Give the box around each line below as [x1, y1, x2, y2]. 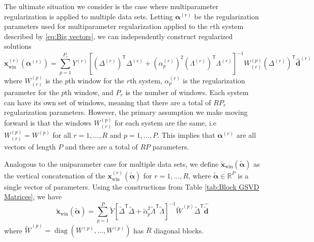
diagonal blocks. [154, 225, 204, 235]
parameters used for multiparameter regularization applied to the [4, 21, 208, 32]
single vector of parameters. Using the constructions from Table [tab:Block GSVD [4, 181, 260, 192]
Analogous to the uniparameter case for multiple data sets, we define [4, 158, 219, 169]
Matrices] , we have [4, 191, 62, 202]
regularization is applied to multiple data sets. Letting [4, 11, 173, 21]
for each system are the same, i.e [115, 117, 216, 128]
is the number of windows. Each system [125, 87, 249, 98]
